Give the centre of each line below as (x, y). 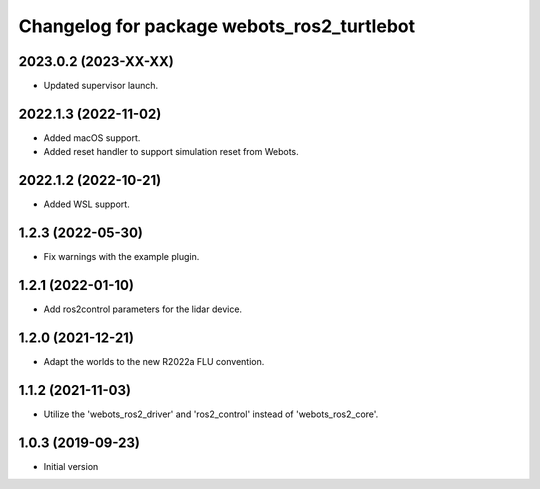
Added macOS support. (92, 137)
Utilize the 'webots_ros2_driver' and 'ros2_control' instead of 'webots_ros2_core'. (211, 414)
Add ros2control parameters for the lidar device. (143, 309)
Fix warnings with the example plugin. (121, 257)
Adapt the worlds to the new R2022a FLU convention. (154, 361)
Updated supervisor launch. (101, 86)
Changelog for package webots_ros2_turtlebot (216, 26)
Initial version (71, 466)
